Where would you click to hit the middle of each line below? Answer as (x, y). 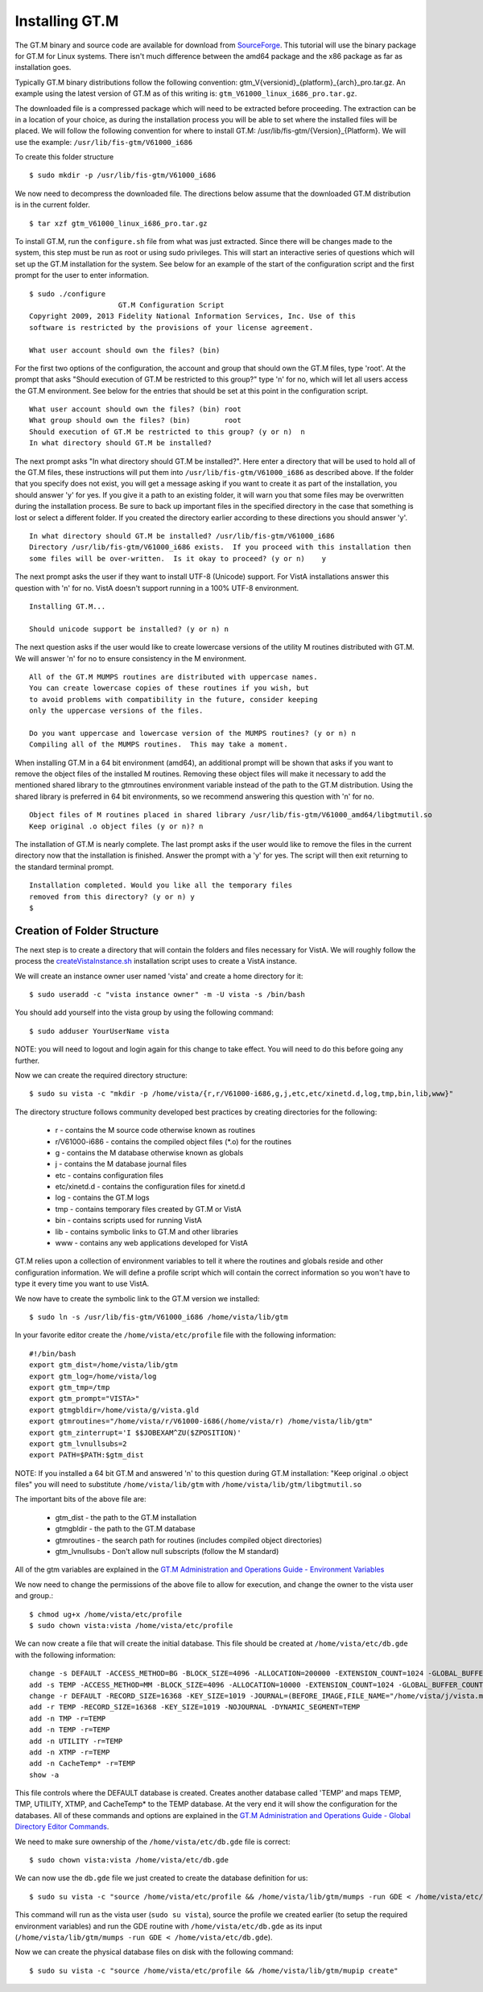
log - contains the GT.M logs (102, 1198)
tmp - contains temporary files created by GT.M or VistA (148, 1209)
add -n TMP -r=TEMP (68, 1718)
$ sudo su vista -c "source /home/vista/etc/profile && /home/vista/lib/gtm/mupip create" (214, 1970)
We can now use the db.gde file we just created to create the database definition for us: (161, 1878)
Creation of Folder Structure (87, 930)
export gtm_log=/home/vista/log (93, 1376)
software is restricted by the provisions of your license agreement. (171, 327)
